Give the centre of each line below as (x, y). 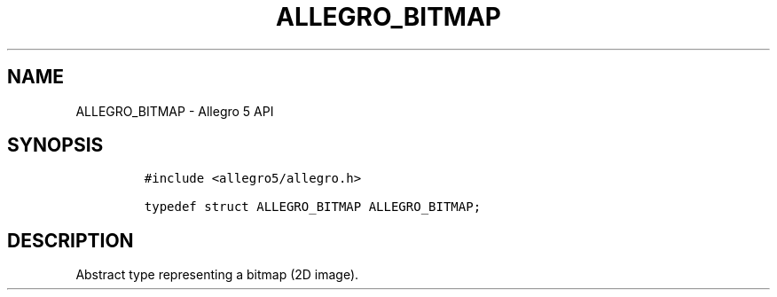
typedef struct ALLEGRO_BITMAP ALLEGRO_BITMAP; (313, 207)
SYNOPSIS (55, 145)
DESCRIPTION (71, 240)
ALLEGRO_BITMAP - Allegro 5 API (175, 111)
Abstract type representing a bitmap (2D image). (217, 275)
